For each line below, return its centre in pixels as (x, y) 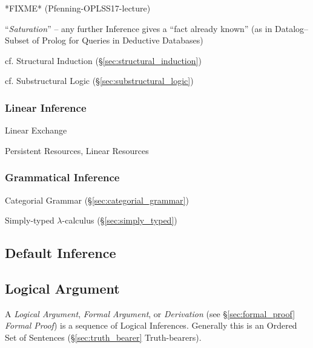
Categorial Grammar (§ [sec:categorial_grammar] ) (97, 200)
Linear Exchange (36, 130)
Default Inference (61, 253)
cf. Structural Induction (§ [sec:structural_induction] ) (103, 60)
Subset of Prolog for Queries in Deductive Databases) (104, 40)
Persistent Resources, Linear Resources (77, 150)
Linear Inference (46, 107)
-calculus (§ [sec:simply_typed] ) (120, 220)
